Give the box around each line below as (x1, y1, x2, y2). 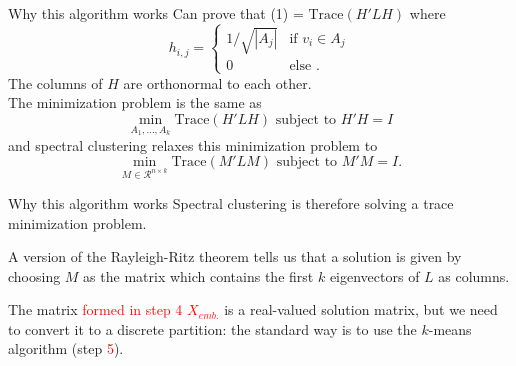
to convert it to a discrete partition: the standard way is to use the (8, 318, 417, 339)
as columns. (438, 265, 510, 286)
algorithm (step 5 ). (8, 338, 124, 359)
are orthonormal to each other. (123, 72, 312, 93)
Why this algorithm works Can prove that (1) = (8, 3, 304, 23)
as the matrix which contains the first (83, 265, 314, 286)
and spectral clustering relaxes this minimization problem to (8, 134, 378, 155)
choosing (8, 265, 61, 286)
